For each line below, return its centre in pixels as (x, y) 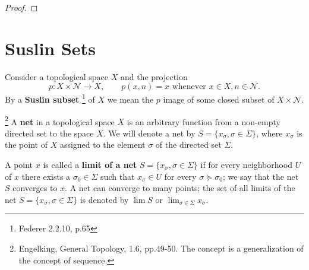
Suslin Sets (50, 48)
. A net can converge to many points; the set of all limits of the (180, 188)
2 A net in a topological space (60, 120)
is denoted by (104, 199)
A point (19, 164)
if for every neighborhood (247, 164)
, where (269, 133)
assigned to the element (103, 144)
